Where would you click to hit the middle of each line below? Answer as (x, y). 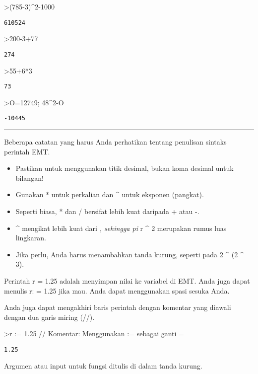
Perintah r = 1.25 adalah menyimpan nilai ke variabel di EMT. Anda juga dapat (127, 280)
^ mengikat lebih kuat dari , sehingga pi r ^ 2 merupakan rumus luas (121, 228)
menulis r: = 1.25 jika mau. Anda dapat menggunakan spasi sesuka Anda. (117, 290)
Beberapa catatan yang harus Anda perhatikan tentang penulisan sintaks (115, 142)
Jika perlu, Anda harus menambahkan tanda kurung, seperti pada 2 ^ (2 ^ (130, 254)
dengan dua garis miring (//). (49, 317)
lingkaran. (31, 238)
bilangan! (30, 178)
